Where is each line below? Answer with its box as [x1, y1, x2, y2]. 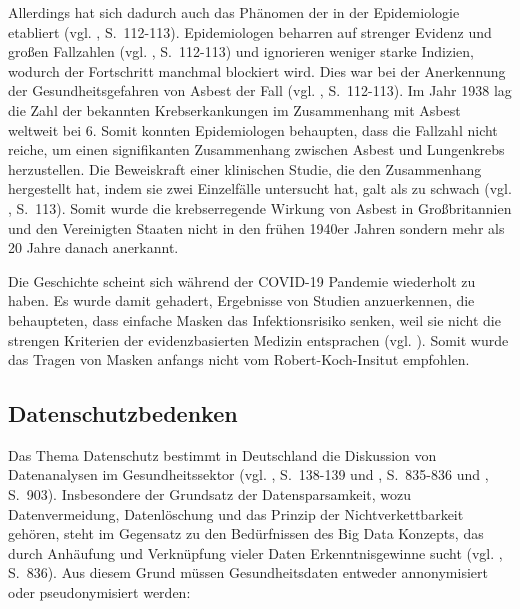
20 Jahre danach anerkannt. [8, 237, 179, 258]
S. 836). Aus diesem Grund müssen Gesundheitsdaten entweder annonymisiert [8, 562, 488, 583]
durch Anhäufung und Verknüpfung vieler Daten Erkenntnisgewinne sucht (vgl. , [8, 542, 503, 563]
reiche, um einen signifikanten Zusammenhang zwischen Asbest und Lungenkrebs [8, 139, 505, 160]
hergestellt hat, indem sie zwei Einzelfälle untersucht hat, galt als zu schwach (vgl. [8, 178, 512, 199]
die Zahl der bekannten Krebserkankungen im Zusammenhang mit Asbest [8, 99, 461, 120]
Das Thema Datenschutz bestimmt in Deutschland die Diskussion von [8, 444, 437, 465]
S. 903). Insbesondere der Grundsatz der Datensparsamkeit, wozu [8, 484, 411, 505]
